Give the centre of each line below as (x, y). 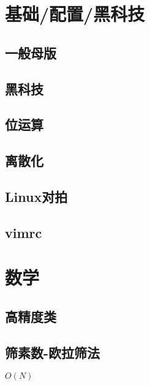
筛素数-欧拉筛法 (53, 352)
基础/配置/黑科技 (75, 14)
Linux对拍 (36, 196)
